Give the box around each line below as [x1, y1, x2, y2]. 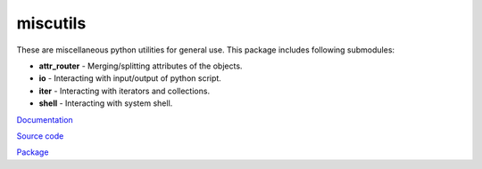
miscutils [16, 13, 87, 33]
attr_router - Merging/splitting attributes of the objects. [38, 60, 243, 71]
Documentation [16, 114, 73, 125]
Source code [16, 130, 64, 141]
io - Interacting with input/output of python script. [38, 73, 222, 84]
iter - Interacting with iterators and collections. [38, 85, 210, 96]
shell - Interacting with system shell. [38, 98, 173, 109]
